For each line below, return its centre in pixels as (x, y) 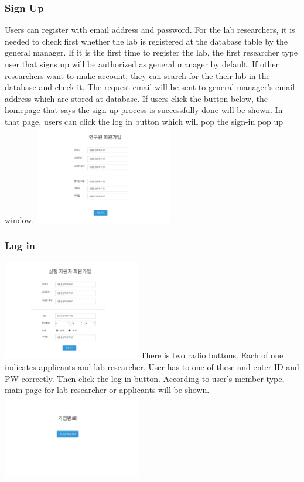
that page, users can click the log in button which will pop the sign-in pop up (144, 121)
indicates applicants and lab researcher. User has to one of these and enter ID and (152, 366)
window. (20, 219)
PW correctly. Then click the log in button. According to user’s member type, (145, 378)
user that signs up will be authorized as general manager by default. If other (142, 64)
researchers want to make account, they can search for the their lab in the (137, 75)
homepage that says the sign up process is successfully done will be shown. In (144, 110)
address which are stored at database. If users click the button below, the (136, 98)
